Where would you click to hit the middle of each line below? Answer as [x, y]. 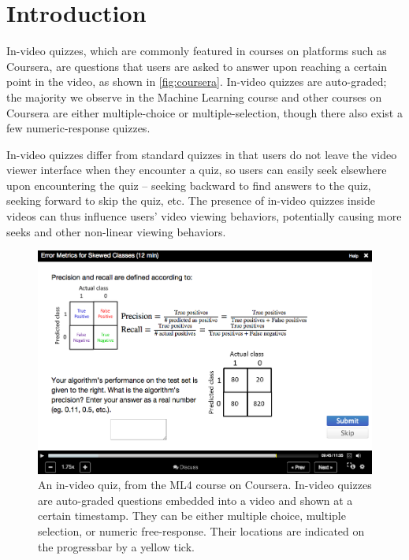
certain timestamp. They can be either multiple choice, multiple [192, 515]
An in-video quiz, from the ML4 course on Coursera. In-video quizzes [205, 485]
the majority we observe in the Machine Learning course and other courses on [194, 96]
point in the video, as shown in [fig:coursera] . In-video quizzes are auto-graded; [197, 82]
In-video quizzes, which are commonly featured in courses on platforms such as [197, 51]
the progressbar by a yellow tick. [116, 546]
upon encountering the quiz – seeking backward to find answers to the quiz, [189, 185]
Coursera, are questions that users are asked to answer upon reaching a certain [197, 66]
